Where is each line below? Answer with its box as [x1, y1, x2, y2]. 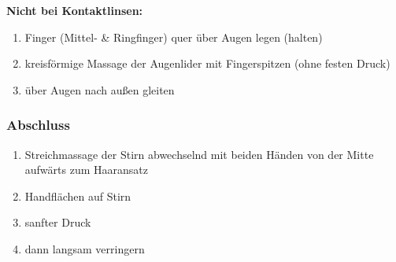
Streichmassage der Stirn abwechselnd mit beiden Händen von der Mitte [24, 146, 374, 162]
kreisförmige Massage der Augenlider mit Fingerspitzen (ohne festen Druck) [24, 55, 390, 72]
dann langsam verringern [24, 240, 145, 256]
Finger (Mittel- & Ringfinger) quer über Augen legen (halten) [24, 28, 323, 45]
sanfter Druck [24, 214, 91, 231]
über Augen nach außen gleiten [24, 81, 175, 98]
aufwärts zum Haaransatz [24, 161, 148, 178]
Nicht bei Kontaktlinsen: [6, 2, 143, 18]
